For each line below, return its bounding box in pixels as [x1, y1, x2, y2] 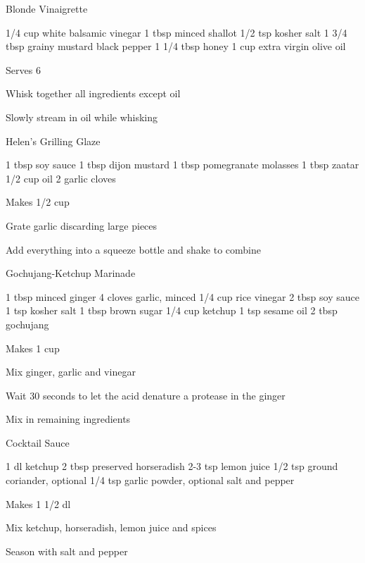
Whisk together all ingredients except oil [6, 86, 181, 101]
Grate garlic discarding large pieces [6, 218, 158, 233]
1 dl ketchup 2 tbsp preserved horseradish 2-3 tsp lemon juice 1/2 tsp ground [6, 459, 338, 474]
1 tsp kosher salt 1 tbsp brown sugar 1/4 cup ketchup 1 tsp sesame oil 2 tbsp [6, 303, 338, 318]
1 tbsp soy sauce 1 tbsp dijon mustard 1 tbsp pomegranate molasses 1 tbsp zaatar [6, 157, 359, 172]
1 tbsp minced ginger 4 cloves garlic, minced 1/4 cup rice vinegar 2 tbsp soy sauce [6, 289, 359, 304]
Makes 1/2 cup [6, 194, 70, 209]
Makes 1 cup [6, 340, 60, 355]
